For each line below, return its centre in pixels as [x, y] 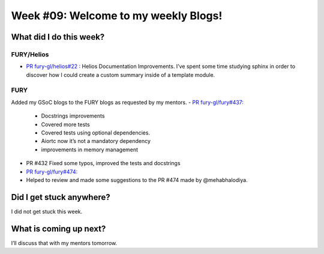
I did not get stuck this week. [47, 211]
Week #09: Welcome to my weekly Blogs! [117, 16]
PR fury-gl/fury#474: [52, 172]
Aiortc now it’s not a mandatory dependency [96, 141]
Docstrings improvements [73, 116]
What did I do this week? [58, 37]
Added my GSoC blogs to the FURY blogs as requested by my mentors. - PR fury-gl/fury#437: [127, 102]
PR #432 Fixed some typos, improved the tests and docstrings [103, 163]
